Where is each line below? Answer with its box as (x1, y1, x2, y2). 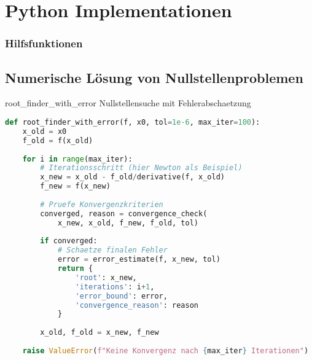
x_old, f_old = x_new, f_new (40, 328, 159, 337)
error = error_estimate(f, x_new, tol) (57, 255, 220, 264)
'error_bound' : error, (75, 291, 168, 300)
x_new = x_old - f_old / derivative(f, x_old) (40, 173, 225, 182)
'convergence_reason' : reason (75, 300, 199, 310)
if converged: (40, 237, 98, 246)
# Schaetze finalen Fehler (57, 246, 168, 255)
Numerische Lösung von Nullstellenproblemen (5, 68, 303, 87)
